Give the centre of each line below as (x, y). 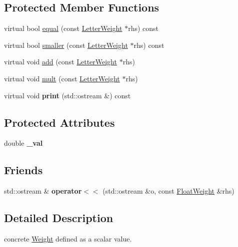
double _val (23, 143)
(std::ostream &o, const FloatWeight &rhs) (168, 191)
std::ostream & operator (43, 191)
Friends (23, 170)
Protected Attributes (59, 122)
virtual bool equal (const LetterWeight (63, 28)
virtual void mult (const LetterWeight (62, 78)
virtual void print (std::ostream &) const (67, 95)
